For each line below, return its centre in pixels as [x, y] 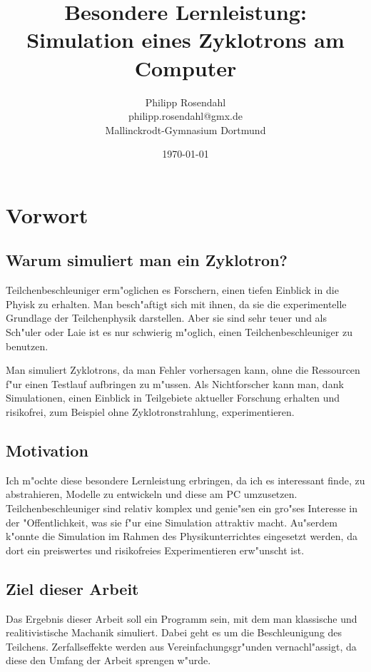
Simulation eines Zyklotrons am [185, 40]
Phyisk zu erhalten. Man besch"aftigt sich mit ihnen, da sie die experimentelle [176, 304]
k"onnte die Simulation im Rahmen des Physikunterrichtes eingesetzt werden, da [182, 536]
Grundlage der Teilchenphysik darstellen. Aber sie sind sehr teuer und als [166, 318]
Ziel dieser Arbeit [72, 588]
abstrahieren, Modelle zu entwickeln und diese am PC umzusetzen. [152, 494]
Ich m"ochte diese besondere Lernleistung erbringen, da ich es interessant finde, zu [185, 480]
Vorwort [47, 214]
